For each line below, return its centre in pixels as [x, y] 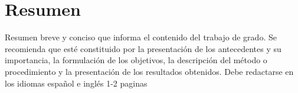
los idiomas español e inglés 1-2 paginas [76, 83]
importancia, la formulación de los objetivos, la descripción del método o [136, 60]
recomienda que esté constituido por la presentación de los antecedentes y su [143, 48]
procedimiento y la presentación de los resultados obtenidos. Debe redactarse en [149, 71]
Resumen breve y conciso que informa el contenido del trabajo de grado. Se [141, 37]
